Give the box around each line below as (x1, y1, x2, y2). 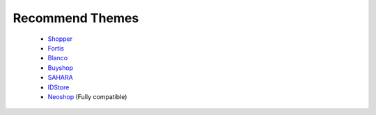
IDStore (47, 83, 70, 91)
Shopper (47, 35, 73, 43)
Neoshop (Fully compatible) (47, 92, 127, 100)
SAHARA (47, 73, 73, 82)
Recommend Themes (13, 10, 139, 26)
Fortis (47, 44, 64, 52)
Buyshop (47, 63, 73, 72)
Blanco (47, 54, 68, 62)
